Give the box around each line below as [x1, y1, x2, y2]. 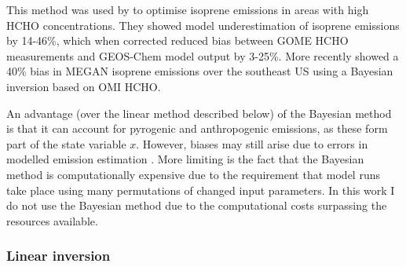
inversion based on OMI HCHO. [6, 78, 161, 94]
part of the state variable [6, 135, 126, 152]
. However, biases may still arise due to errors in [136, 135, 368, 152]
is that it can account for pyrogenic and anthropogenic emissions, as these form [6, 120, 388, 137]
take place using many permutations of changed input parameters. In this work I [6, 181, 395, 198]
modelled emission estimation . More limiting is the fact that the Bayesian [6, 151, 364, 167]
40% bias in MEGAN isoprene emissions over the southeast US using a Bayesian [6, 63, 393, 79]
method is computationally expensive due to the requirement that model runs [6, 166, 380, 182]
